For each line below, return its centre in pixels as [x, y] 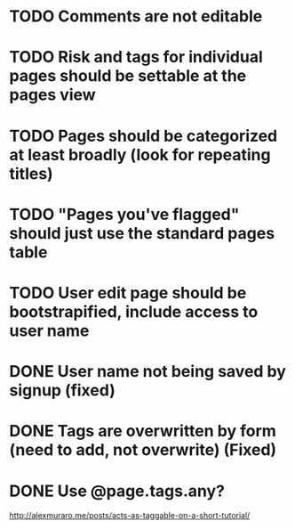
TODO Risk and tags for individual [136, 57]
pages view [52, 95]
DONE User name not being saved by [148, 372]
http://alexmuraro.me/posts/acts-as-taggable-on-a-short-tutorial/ [130, 516]
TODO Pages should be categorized [144, 136]
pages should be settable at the [128, 76]
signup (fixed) [62, 391]
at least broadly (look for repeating [140, 155]
